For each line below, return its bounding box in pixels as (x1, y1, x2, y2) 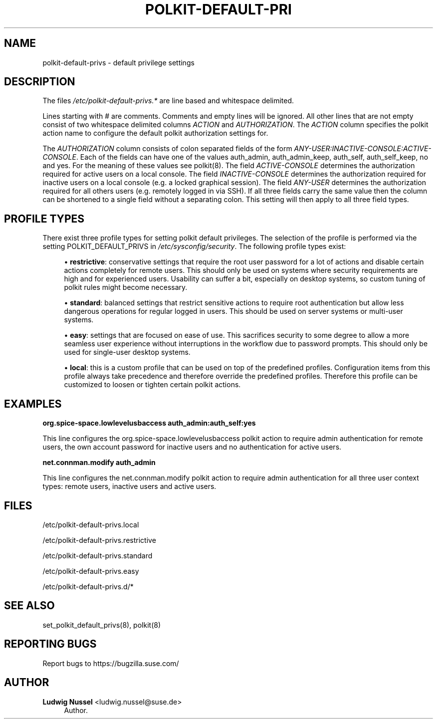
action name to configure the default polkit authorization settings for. (42, 129, 268, 138)
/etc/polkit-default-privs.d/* (42, 582, 134, 591)
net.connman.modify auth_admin (42, 458, 156, 467)
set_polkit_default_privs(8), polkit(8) (42, 620, 161, 629)
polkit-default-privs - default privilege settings (42, 58, 195, 67)
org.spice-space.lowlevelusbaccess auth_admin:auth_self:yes (42, 419, 256, 428)
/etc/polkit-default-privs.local (42, 520, 139, 529)
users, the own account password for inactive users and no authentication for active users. (42, 443, 342, 452)
